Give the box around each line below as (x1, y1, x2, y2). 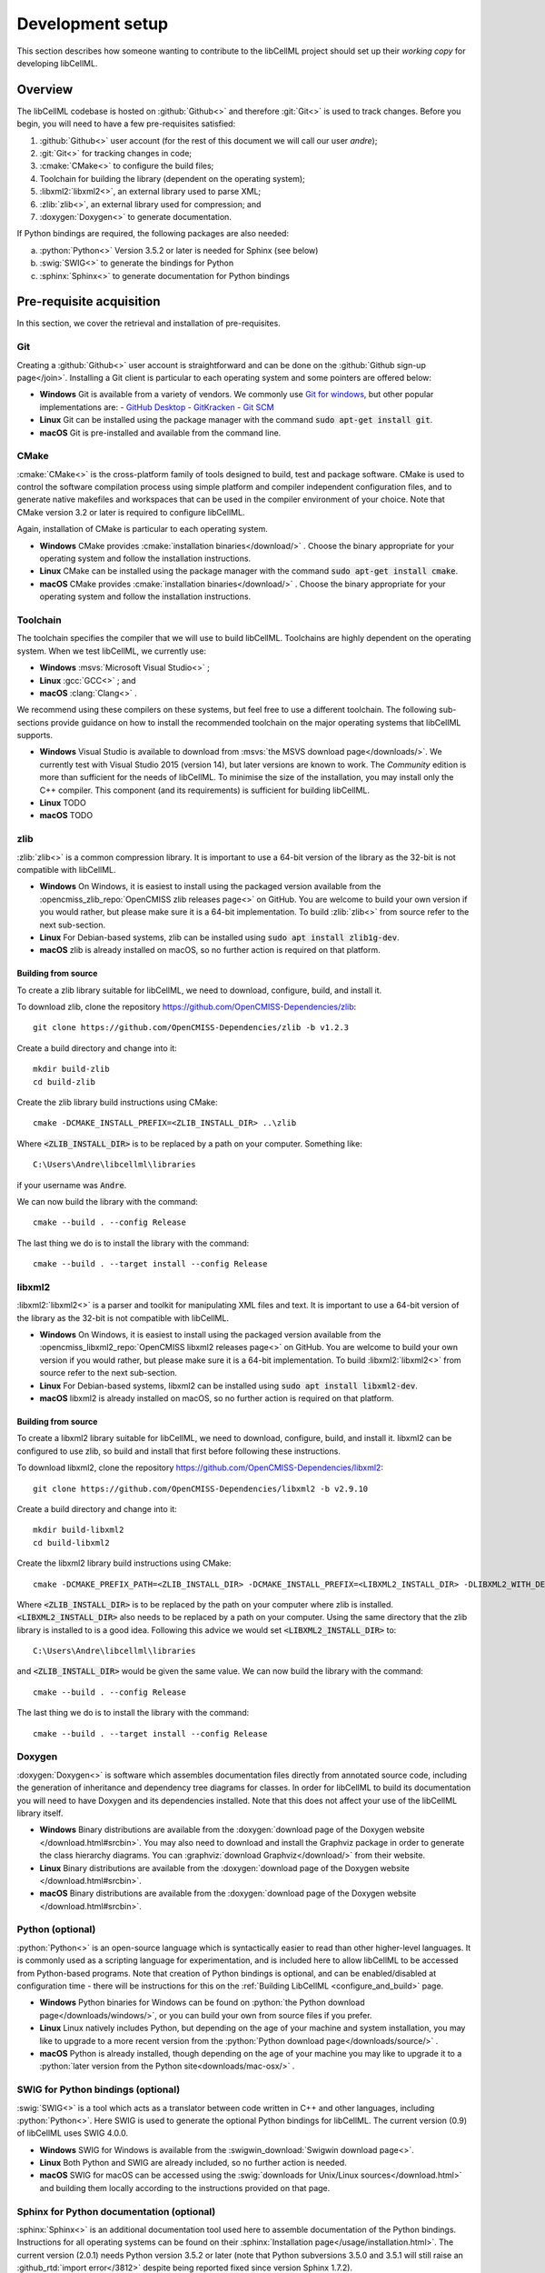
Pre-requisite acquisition (16, 294, 161, 309)
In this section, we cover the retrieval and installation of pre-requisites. (16, 318, 281, 329)
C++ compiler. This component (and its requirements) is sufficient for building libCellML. (39, 785, 371, 796)
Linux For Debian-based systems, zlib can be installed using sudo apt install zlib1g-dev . (39, 932, 400, 943)
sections (16, 716, 49, 727)
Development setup (16, 14, 169, 34)
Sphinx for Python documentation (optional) (16, 2205, 216, 2218)
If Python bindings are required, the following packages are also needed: (16, 228, 290, 239)
